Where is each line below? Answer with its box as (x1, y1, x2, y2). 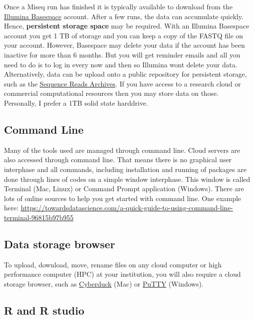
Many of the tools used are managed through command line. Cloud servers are (4, 145, 240, 155)
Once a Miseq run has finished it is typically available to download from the (4, 1, 233, 11)
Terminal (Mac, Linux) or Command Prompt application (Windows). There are (4, 183, 244, 194)
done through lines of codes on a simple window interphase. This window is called (4, 174, 251, 184)
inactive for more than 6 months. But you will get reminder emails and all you (4, 49, 240, 59)
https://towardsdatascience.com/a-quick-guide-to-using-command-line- (21, 203, 233, 213)
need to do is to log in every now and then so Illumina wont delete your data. (4, 59, 238, 69)
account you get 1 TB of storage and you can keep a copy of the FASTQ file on (4, 30, 243, 40)
